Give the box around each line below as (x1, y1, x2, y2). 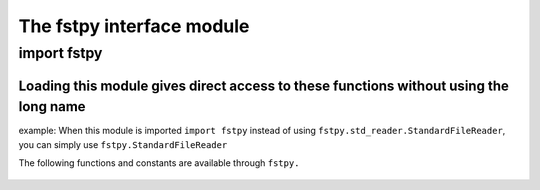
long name (18, 98, 86, 115)
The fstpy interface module (18, 15, 250, 37)
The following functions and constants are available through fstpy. (18, 157, 300, 169)
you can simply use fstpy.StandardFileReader (18, 138, 228, 150)
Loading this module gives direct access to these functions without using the (18, 77, 509, 94)
